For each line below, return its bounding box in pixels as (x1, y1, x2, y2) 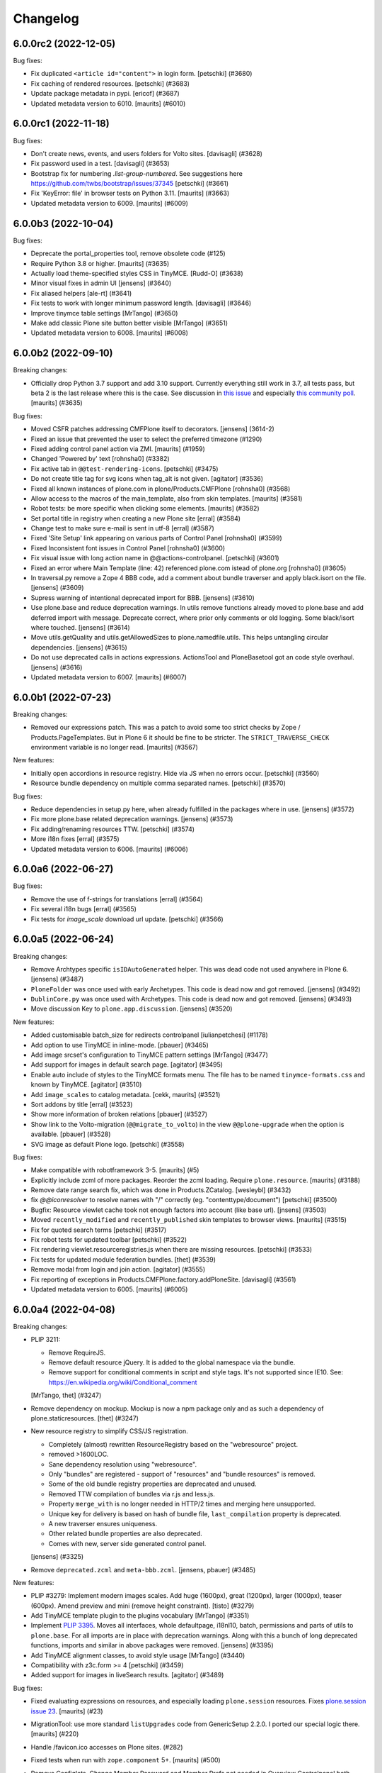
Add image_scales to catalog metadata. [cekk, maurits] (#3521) (30, 1090, 221, 1099)
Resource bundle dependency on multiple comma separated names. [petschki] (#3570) (30, 779, 286, 787)
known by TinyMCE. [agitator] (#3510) (30, 1080, 142, 1089)
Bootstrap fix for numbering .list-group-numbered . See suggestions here (30, 169, 243, 177)
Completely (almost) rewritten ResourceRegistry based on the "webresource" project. (48, 1440, 299, 1448)
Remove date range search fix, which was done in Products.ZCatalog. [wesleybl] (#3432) (30, 1186, 291, 1194)
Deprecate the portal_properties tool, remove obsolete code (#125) (30, 249, 226, 258)
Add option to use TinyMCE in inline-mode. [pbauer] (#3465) (30, 1040, 209, 1049)
